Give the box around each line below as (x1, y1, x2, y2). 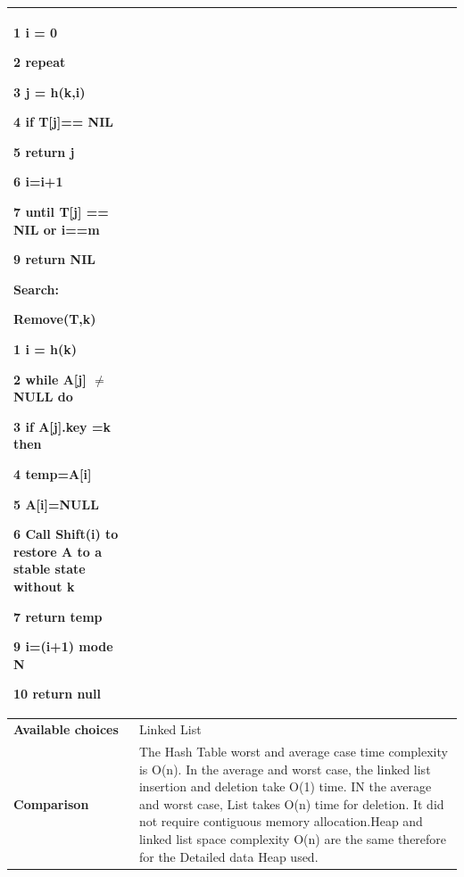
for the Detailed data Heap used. (138, 847, 319, 865)
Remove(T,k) (13, 310, 96, 328)
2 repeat (13, 53, 66, 71)
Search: (13, 279, 59, 298)
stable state (13, 559, 86, 578)
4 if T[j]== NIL (13, 112, 113, 131)
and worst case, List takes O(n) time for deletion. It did (138, 794, 444, 813)
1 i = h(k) (13, 340, 78, 359)
